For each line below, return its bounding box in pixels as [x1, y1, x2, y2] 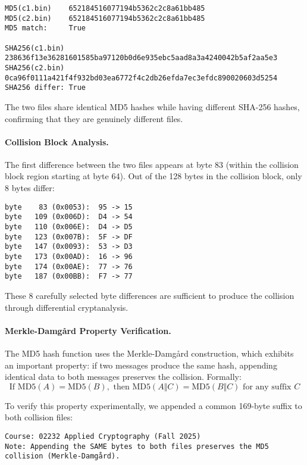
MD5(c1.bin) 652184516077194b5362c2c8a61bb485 [5, 4, 205, 13]
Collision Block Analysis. [5, 135, 109, 148]
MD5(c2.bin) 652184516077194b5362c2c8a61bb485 [5, 14, 205, 23]
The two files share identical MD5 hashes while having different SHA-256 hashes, [5, 100, 300, 113]
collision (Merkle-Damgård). [5, 452, 120, 461]
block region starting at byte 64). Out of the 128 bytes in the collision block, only [5, 170, 302, 182]
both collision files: [5, 411, 73, 423]
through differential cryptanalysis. [5, 301, 129, 313]
